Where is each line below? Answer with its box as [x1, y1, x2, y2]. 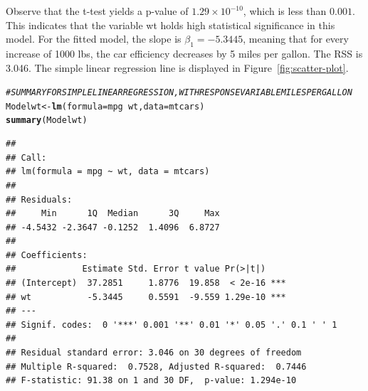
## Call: [6, 152, 47, 163]
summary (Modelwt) [6, 115, 88, 126]
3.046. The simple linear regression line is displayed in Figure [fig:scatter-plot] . [6, 60, 349, 75]
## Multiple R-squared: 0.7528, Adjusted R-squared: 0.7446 [6, 361, 307, 372]
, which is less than [243, 4, 327, 18]
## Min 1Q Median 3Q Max [6, 208, 220, 219]
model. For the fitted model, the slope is [6, 31, 182, 46]
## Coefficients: [6, 250, 88, 260]
